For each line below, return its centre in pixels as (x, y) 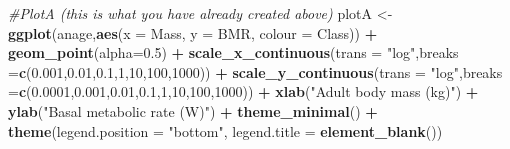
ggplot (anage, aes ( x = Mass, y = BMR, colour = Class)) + (193, 32)
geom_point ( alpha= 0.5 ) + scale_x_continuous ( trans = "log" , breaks (233, 52)
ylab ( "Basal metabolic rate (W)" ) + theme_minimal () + (193, 110)
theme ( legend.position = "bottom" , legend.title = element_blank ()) (225, 130)
